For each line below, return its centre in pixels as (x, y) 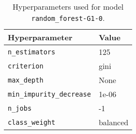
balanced (113, 122)
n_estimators (32, 52)
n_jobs (20, 108)
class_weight (32, 122)
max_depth (26, 80)
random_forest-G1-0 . (68, 18)
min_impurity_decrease (49, 94)
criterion (26, 66)
